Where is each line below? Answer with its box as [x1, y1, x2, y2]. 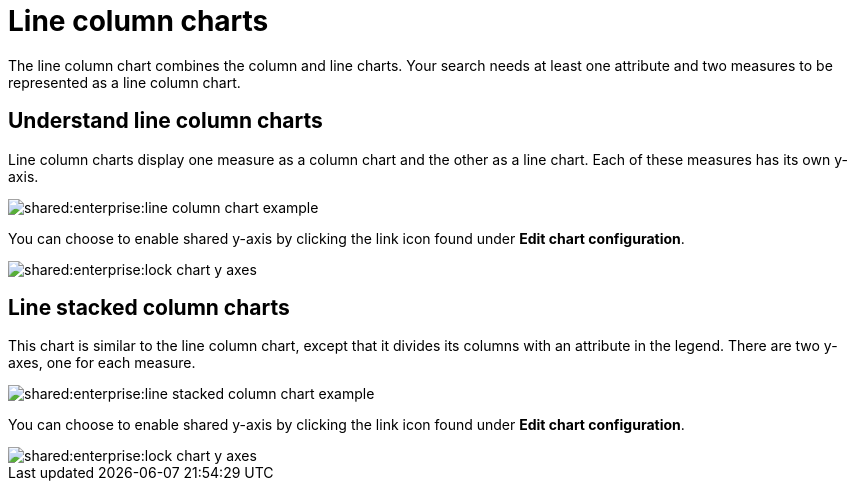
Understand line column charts [8, 108, 323, 134]
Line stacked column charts [8, 295, 290, 321]
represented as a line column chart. [8, 73, 241, 91]
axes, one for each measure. [8, 354, 196, 372]
